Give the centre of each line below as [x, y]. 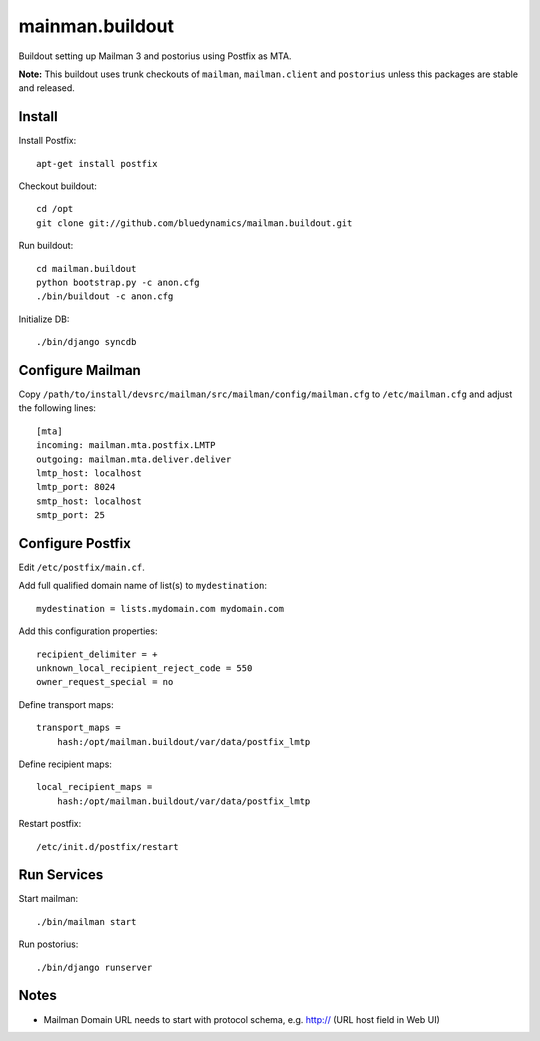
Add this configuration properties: [88, 631]
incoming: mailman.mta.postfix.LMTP [126, 445]
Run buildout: [46, 246]
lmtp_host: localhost [89, 473]
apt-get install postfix [97, 163]
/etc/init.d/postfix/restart [107, 846]
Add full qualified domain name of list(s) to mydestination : [143, 586]
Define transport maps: [66, 704]
